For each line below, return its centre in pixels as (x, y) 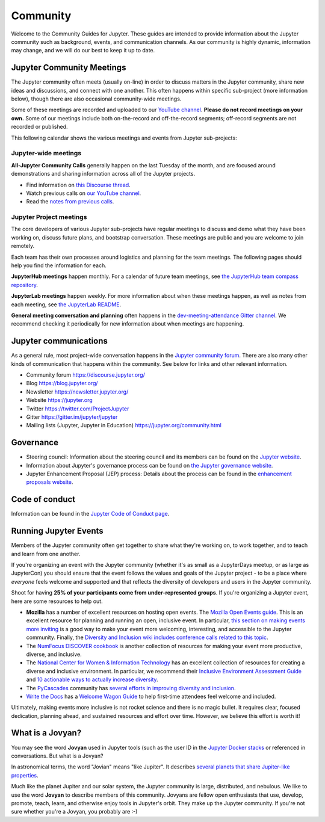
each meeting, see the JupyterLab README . (66, 304)
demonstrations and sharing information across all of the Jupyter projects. (103, 174)
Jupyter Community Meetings (69, 68)
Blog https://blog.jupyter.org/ (62, 383)
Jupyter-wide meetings (46, 153)
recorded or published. (40, 127)
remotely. (23, 246)
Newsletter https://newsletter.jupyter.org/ (77, 392)
